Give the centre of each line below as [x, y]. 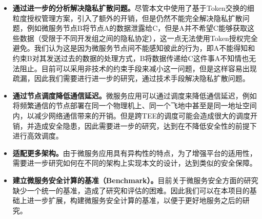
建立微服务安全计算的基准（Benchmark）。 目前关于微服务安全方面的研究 [135, 180]
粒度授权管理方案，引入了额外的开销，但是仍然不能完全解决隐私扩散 [127, 18]
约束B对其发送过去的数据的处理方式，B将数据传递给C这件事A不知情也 [131, 58]
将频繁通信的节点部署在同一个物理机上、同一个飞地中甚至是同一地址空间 [135, 105]
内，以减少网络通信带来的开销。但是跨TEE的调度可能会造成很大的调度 [131, 115]
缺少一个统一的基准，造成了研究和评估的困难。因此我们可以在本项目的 [131, 190]
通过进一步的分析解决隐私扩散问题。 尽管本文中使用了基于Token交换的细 [133, 8]
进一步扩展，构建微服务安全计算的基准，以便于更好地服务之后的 [135, 200]
